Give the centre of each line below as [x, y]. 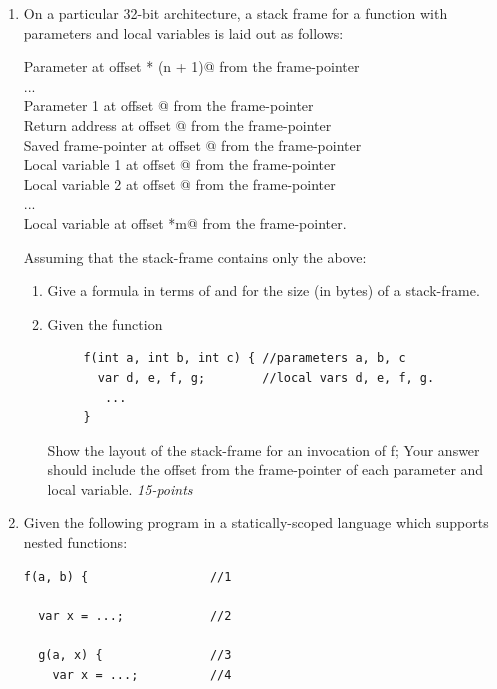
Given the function [105, 323]
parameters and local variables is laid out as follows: [183, 32]
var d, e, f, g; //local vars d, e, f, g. [266, 377]
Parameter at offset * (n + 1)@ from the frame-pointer [191, 66]
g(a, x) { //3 [135, 655]
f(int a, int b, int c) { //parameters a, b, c [244, 358]
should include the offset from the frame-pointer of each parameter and [265, 469]
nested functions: [75, 542]
